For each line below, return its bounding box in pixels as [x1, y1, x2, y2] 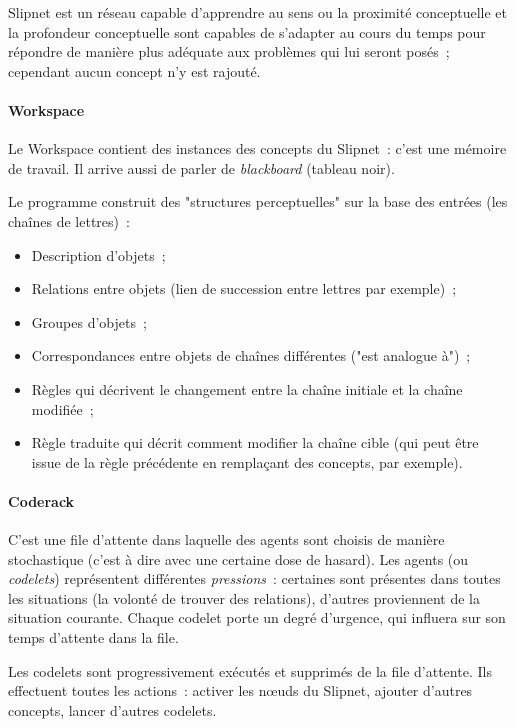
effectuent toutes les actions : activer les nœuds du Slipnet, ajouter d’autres [8, 680, 473, 701]
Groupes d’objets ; [31, 311, 147, 332]
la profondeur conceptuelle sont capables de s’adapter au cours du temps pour [8, 21, 486, 42]
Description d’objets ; [31, 244, 166, 265]
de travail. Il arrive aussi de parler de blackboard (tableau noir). [8, 157, 395, 178]
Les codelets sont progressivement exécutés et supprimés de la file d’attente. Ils [8, 660, 492, 681]
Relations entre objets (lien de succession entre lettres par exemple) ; [31, 278, 457, 299]
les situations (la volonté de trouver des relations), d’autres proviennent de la [8, 587, 480, 608]
